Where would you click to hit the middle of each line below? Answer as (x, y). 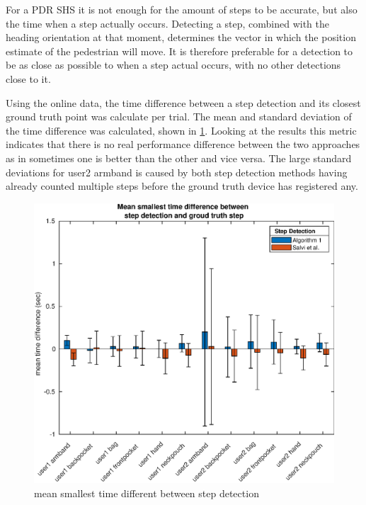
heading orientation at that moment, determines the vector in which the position (181, 37)
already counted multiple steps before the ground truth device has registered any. (182, 186)
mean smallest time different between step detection (147, 493)
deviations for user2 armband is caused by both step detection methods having (177, 172)
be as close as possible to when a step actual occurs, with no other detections (173, 65)
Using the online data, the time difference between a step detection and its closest (183, 102)
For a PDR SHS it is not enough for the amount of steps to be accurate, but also (182, 9)
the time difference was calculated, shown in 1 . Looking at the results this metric (181, 130)
